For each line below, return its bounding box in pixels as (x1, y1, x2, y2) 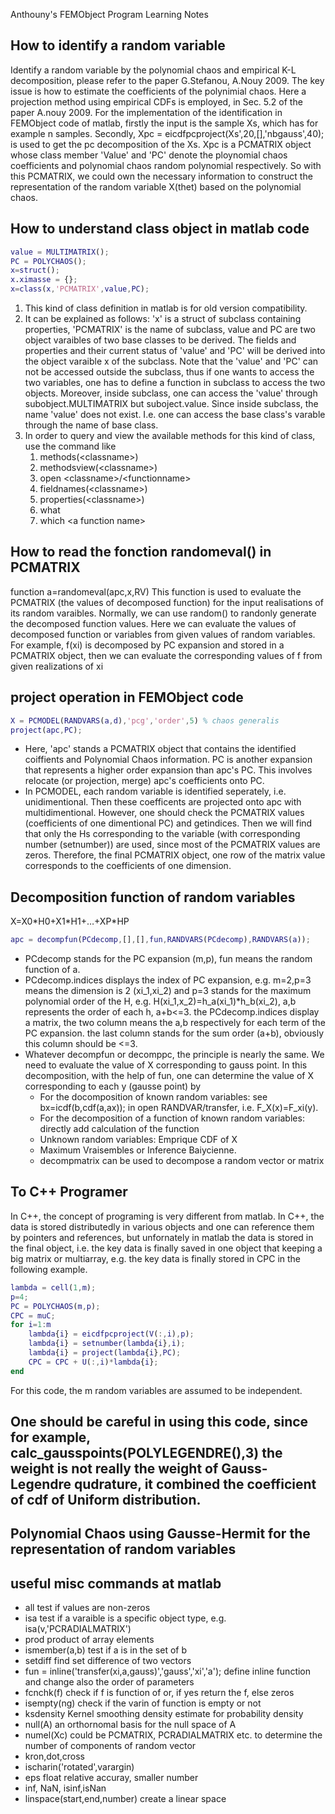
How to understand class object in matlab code (10, 220, 310, 238)
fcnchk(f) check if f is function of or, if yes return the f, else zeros (24, 1687, 295, 1699)
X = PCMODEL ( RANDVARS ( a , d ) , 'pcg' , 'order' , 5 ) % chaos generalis (10, 715, 280, 726)
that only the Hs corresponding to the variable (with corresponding (24, 828, 301, 840)
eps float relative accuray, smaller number (24, 1772, 199, 1784)
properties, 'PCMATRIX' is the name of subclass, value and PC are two (24, 324, 316, 335)
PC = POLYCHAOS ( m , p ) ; (10, 1301, 101, 1311)
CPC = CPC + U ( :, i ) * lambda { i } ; (28, 1357, 159, 1367)
